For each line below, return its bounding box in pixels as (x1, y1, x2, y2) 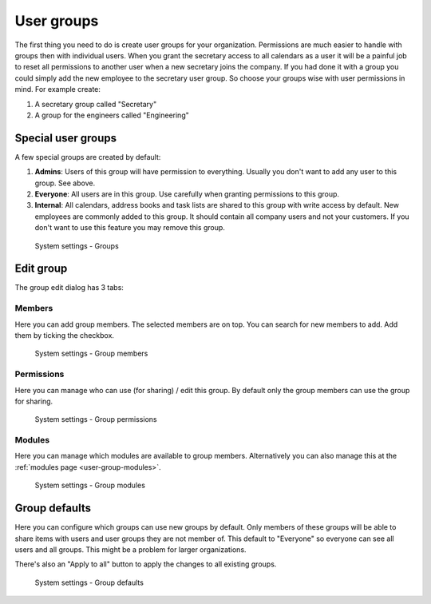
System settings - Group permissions (34, 415, 157, 424)
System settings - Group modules (34, 480, 145, 491)
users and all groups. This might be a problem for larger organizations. (14, 544, 247, 554)
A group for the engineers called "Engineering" (34, 110, 189, 120)
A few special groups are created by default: (14, 152, 161, 161)
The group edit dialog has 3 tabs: (14, 283, 124, 292)
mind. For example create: (14, 85, 101, 94)
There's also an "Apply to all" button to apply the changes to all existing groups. (14, 559, 277, 569)
